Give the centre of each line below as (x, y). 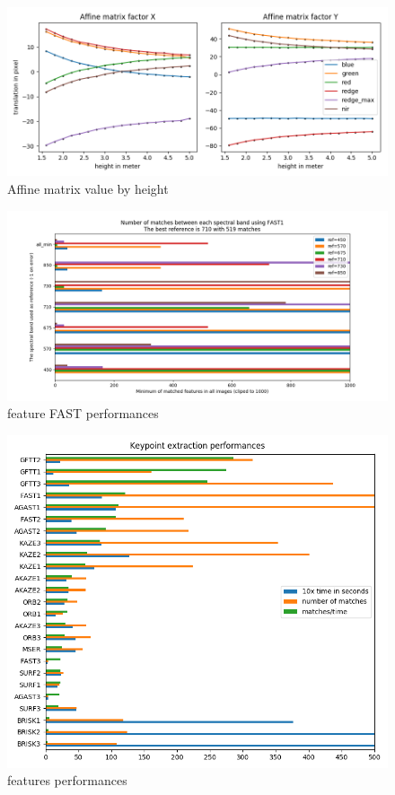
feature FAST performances (83, 413)
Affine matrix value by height (88, 189)
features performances (67, 780)
